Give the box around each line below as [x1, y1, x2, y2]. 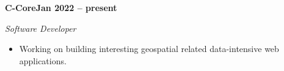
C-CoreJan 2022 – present [5, 1, 117, 13]
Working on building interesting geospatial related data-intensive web [19, 42, 279, 55]
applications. [19, 54, 67, 67]
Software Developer [5, 21, 76, 34]
